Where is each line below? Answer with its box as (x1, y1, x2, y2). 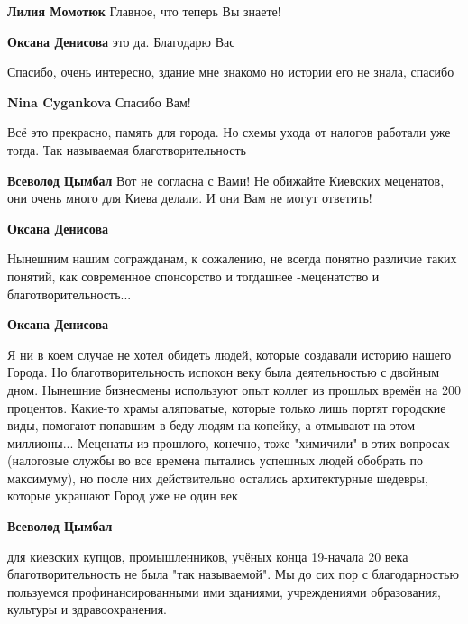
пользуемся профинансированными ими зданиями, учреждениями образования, (7, 582, 442, 601)
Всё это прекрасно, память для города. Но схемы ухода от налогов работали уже (7, 123, 451, 142)
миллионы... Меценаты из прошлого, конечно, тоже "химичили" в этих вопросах (7, 433, 450, 452)
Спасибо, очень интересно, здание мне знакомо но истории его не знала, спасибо (7, 62, 454, 81)
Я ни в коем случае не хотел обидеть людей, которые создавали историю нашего (7, 344, 452, 363)
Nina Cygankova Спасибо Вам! (7, 92, 191, 111)
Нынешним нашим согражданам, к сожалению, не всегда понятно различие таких (7, 249, 457, 268)
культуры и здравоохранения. (7, 600, 167, 619)
